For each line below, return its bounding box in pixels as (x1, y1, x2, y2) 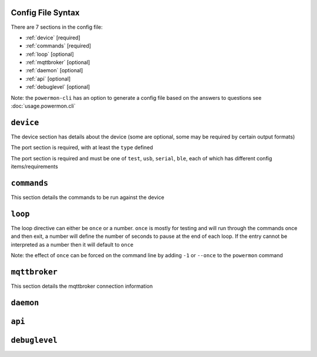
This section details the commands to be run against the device (11, 194, 164, 201)
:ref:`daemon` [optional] (25, 67, 83, 74)
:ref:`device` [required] (25, 34, 80, 41)
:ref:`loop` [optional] (25, 50, 75, 58)
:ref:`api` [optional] (25, 75, 71, 82)
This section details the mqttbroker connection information (11, 282, 153, 289)
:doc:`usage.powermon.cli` (11, 103, 76, 110)
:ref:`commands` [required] (25, 42, 91, 49)
